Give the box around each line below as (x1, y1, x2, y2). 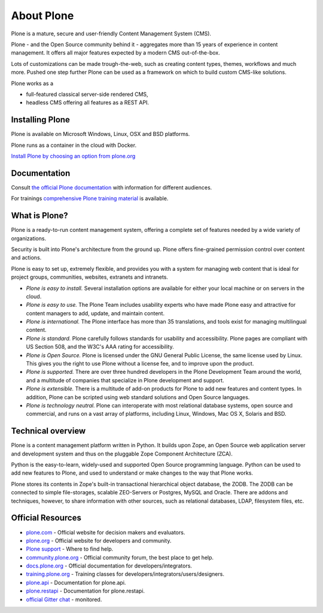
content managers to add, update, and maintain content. (26, 309, 164, 317)
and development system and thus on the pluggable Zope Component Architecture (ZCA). (11, 450, 233, 457)
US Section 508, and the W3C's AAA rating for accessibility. (26, 343, 174, 351)
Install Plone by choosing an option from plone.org (11, 152, 136, 159)
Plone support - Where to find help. (26, 545, 114, 552)
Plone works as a (11, 80, 54, 87)
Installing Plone (11, 114, 70, 125)
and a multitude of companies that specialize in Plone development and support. (26, 376, 224, 383)
